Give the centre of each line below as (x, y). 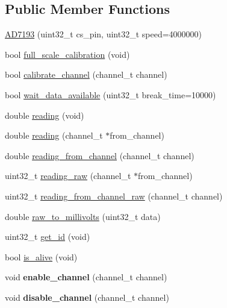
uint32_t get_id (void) (48, 237)
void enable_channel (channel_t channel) (86, 277)
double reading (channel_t (54, 135)
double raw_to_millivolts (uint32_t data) (83, 216)
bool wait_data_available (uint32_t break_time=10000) (110, 94)
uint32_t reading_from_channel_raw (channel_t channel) (114, 196)
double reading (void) (45, 115)
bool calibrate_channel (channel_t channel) (86, 74)
